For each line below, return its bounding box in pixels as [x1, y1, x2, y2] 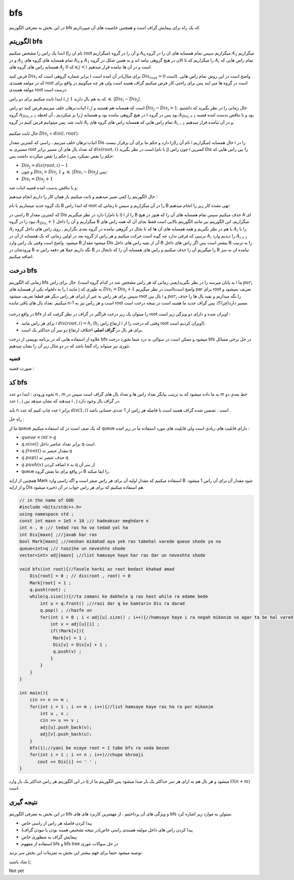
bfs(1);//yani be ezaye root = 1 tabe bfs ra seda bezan [29, 745, 170, 751]
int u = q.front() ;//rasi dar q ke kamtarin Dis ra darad [40, 600, 185, 606]
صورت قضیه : [9, 365, 34, 371]
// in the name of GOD [19, 497, 74, 503]
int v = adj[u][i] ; [50, 621, 100, 627]
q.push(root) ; [29, 587, 66, 592]
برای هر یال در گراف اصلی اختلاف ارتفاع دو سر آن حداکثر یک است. [21, 327, 144, 333]
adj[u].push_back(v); [40, 724, 92, 730]
